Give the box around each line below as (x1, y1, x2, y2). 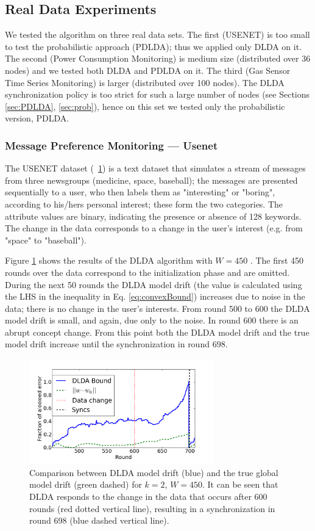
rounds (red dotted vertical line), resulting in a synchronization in (29, 502, 275, 515)
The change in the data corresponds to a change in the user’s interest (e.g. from (5, 222, 303, 234)
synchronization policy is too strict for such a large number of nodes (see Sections (5, 88, 310, 101)
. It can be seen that (202, 478, 278, 491)
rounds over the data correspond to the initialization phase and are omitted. (5, 265, 290, 278)
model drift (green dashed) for (29, 478, 142, 491)
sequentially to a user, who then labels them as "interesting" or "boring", (5, 186, 275, 198)
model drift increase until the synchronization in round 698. (5, 338, 228, 350)
